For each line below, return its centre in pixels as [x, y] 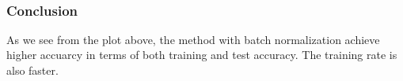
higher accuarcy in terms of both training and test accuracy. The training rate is [202, 55]
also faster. [32, 70]
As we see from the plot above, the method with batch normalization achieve [193, 39]
